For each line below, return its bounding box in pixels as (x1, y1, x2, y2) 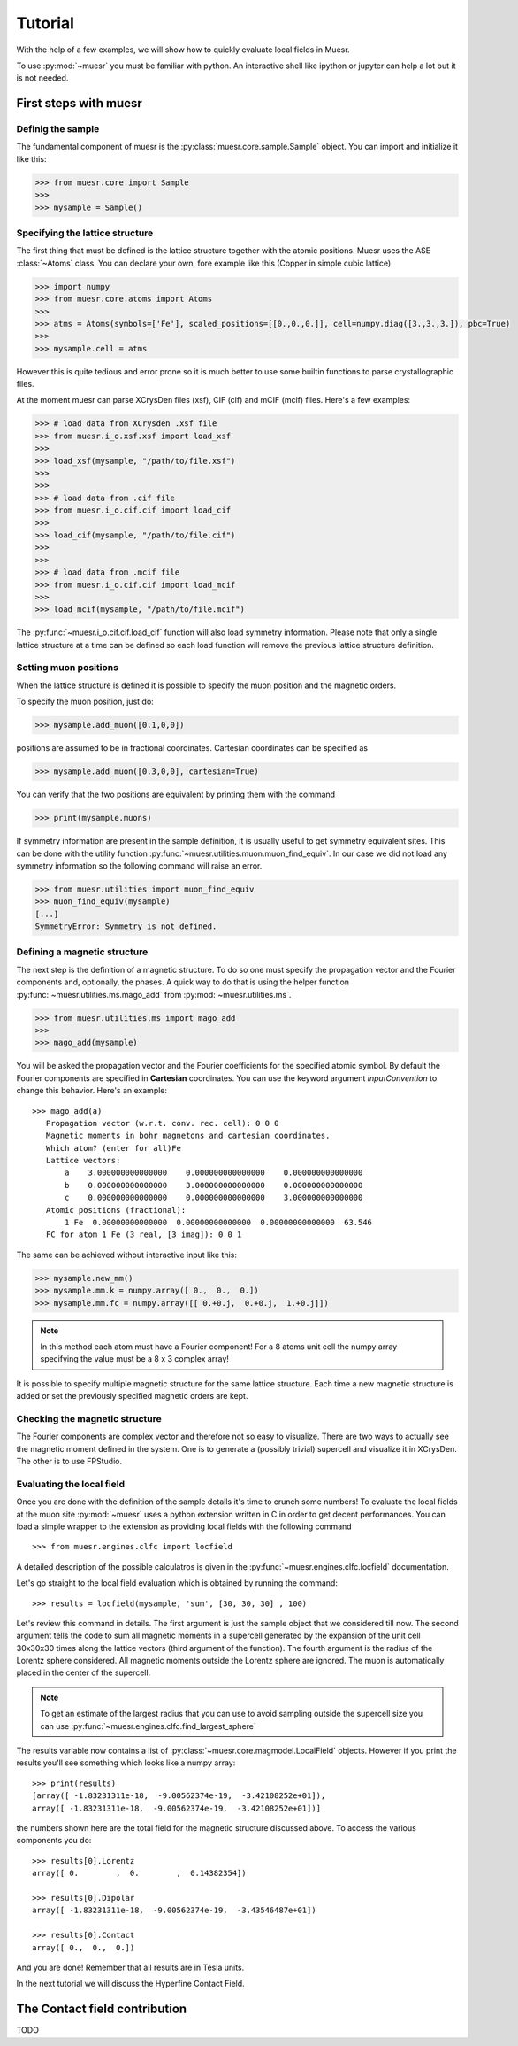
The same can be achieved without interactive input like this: (16, 1249, 238, 1260)
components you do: (16, 1835, 92, 1846)
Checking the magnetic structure (16, 1412, 163, 1424)
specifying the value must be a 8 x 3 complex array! (40, 1354, 230, 1364)
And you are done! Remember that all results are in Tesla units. (16, 1962, 245, 1973)
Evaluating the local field (16, 1478, 126, 1490)
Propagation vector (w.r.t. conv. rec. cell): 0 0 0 (45, 1118, 279, 1128)
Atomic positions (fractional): (45, 1205, 187, 1215)
